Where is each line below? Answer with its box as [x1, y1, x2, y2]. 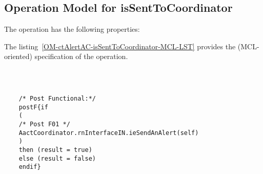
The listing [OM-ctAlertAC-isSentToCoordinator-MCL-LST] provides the [4, 41, 236, 51]
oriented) [4, 51, 32, 62]
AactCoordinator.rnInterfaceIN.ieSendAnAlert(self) [18, 129, 199, 137]
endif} [18, 163, 41, 171]
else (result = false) [18, 154, 96, 162]
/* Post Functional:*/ [18, 94, 96, 102]
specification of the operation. [34, 51, 128, 62]
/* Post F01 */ [18, 120, 70, 128]
